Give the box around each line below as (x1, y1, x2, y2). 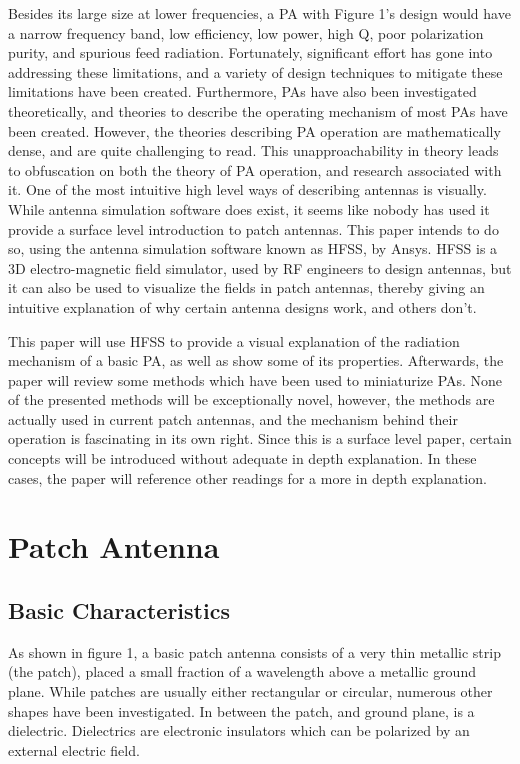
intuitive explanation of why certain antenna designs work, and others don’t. (8, 296, 477, 317)
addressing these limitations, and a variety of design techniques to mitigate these (8, 61, 503, 82)
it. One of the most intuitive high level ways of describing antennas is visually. (8, 179, 487, 200)
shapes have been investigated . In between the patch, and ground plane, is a (8, 700, 475, 721)
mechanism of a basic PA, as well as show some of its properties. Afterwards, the (8, 350, 504, 371)
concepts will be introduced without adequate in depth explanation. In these (8, 448, 477, 469)
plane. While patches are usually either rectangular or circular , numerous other (8, 681, 493, 702)
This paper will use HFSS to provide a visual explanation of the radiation (8, 330, 460, 351)
